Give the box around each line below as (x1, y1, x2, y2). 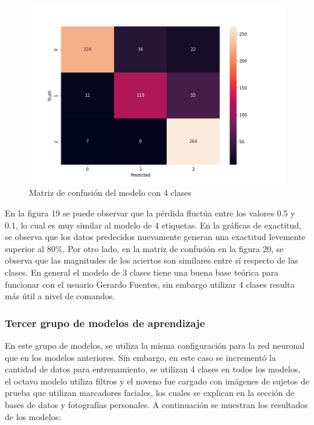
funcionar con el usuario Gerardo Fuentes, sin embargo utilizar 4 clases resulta (5, 277, 295, 290)
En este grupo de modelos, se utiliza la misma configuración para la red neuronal (5, 339, 305, 351)
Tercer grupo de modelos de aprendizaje (5, 315, 205, 330)
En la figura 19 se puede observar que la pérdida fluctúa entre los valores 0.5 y (5, 206, 295, 219)
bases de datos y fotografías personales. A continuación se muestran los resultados (5, 398, 308, 410)
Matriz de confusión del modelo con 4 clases (29, 186, 191, 199)
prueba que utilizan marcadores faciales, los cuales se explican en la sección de (5, 386, 295, 399)
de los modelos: (5, 410, 62, 423)
